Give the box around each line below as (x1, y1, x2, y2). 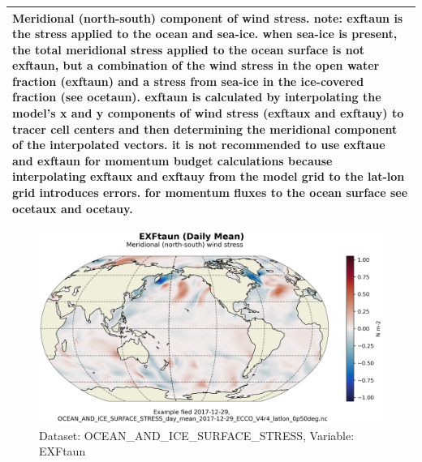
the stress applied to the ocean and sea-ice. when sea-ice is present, (12, 25, 398, 42)
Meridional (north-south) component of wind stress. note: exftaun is (12, 9, 403, 26)
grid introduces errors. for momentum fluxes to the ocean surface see (12, 184, 408, 201)
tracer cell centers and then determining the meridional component (12, 120, 398, 137)
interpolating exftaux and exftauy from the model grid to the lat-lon (12, 168, 405, 185)
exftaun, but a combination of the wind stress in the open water (12, 57, 380, 74)
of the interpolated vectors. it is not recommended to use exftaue (12, 136, 385, 153)
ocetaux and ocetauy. (12, 199, 133, 216)
